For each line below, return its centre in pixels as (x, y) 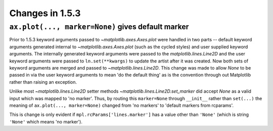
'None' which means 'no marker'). (46, 121)
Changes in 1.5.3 (45, 13)
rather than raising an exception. (43, 82)
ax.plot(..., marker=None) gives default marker (99, 27)
